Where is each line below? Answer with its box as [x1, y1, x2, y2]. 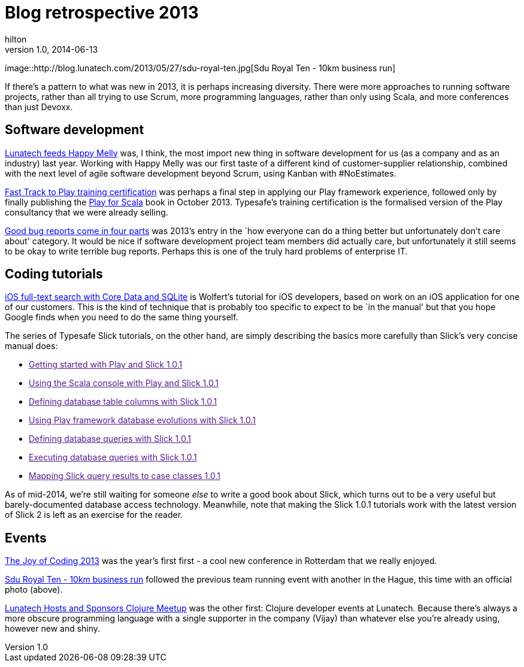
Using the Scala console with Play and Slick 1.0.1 [29, 378, 219, 389]
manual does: [5, 341, 58, 351]
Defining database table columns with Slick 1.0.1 [29, 396, 217, 407]
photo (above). [5, 584, 63, 595]
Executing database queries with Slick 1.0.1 [29, 452, 197, 463]
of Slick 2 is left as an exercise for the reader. [5, 510, 183, 520]
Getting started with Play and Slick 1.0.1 [29, 359, 183, 370]
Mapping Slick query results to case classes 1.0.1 [29, 471, 220, 481]
